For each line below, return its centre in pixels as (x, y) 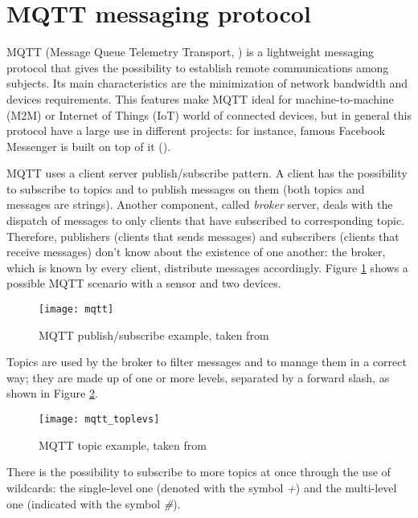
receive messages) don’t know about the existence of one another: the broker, (196, 252)
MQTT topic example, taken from (123, 445)
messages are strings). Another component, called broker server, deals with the (200, 204)
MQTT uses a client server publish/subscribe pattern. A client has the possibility (207, 173)
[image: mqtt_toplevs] (99, 420)
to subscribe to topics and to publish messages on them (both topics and (186, 188)
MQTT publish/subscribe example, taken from (154, 334)
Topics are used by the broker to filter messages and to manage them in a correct (207, 362)
